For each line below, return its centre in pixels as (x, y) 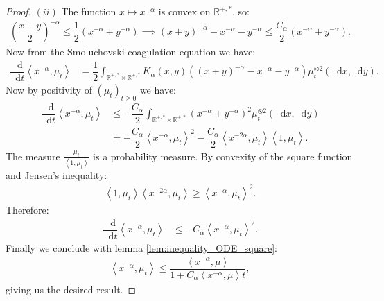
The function (89, 11)
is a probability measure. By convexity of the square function (223, 156)
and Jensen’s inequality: (56, 175)
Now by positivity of (49, 89)
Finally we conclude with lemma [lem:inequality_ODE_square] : (141, 247)
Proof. (18, 11)
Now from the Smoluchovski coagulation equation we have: (131, 52)
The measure (33, 156)
